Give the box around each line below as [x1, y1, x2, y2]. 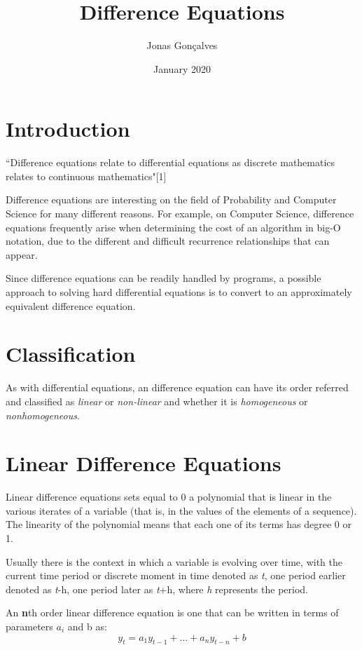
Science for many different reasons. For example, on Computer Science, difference [6, 206, 354, 221]
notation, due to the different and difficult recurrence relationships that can [6, 233, 330, 248]
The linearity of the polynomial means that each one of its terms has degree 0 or [6, 517, 351, 531]
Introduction [6, 114, 130, 143]
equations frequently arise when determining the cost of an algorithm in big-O [6, 219, 341, 234]
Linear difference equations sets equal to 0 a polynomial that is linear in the [6, 489, 332, 504]
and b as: [67, 618, 107, 633]
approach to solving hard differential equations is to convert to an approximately [6, 285, 352, 299]
